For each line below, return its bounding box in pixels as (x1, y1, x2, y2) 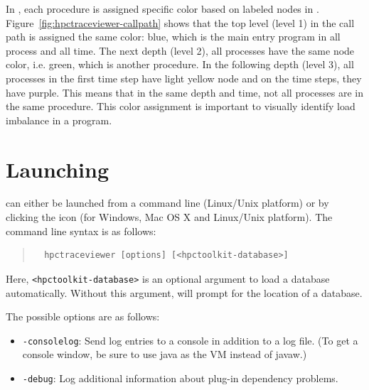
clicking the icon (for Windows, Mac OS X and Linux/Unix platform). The (6, 210, 333, 224)
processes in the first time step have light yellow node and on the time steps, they (6, 70, 362, 85)
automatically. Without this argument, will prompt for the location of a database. (6, 285, 363, 300)
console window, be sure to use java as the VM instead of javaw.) (22, 347, 307, 362)
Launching (6, 154, 109, 183)
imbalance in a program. (6, 112, 112, 127)
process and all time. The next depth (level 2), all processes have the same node (6, 43, 355, 58)
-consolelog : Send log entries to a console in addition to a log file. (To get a (22, 332, 358, 347)
